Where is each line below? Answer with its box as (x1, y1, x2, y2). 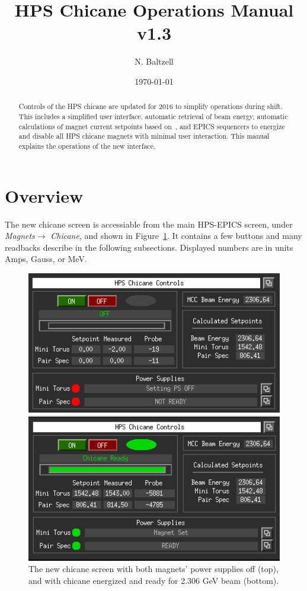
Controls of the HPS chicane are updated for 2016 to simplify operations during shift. (18, 101, 283, 111)
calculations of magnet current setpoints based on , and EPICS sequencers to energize (18, 121, 285, 131)
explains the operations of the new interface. (18, 140, 156, 151)
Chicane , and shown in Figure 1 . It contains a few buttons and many (50, 229, 302, 242)
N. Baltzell (135, 55, 174, 68)
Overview (5, 183, 84, 207)
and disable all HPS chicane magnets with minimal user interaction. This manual (18, 131, 270, 141)
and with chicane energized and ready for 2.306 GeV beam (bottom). (28, 574, 279, 587)
